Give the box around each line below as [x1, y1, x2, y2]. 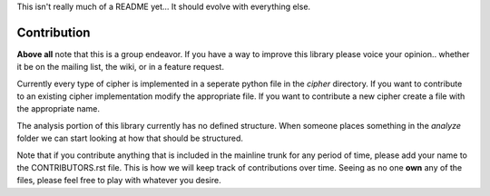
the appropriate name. [16, 103, 100, 114]
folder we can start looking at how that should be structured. [16, 132, 244, 144]
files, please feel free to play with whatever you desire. [16, 175, 221, 186]
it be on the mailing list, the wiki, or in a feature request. [16, 62, 224, 73]
